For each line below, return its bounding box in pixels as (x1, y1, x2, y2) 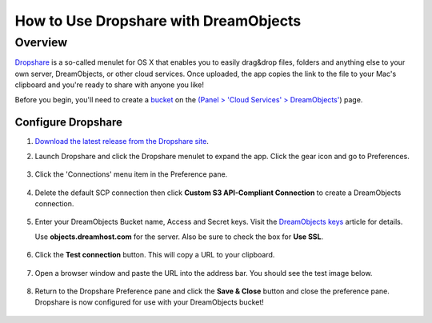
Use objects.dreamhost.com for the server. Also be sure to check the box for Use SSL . (34, 232, 324, 241)
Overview (14, 35, 68, 50)
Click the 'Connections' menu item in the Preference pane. (34, 169, 228, 179)
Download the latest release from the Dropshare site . (34, 137, 210, 146)
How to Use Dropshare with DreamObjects (14, 12, 302, 30)
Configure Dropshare (14, 116, 123, 130)
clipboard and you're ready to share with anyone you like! (14, 80, 204, 90)
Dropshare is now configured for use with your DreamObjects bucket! (34, 297, 264, 307)
